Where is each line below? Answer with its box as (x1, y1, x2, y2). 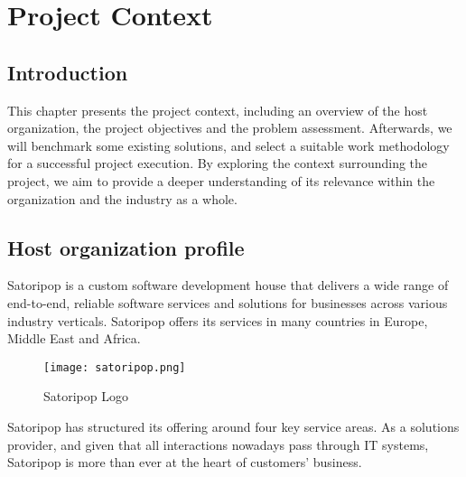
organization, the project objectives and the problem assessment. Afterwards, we (7, 118, 452, 137)
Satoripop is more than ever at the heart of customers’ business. (7, 453, 362, 472)
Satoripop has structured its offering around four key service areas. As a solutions (7, 416, 460, 435)
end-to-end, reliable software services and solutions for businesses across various (7, 293, 448, 312)
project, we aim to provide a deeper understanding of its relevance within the (7, 171, 435, 190)
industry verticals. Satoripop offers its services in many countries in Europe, (7, 311, 428, 330)
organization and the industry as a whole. (7, 189, 238, 208)
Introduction (7, 58, 128, 86)
